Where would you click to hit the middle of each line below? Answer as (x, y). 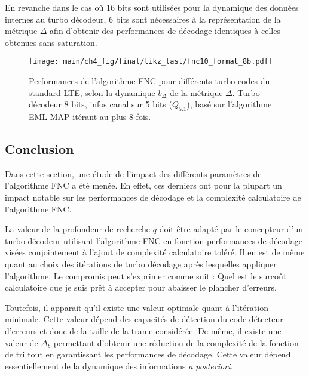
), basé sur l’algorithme (229, 104)
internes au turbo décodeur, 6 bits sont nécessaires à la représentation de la (143, 19)
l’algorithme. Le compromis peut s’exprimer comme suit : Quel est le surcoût (146, 275)
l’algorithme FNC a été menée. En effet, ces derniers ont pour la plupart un (143, 185)
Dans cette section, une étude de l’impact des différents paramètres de (133, 173)
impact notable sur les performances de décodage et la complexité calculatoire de (153, 197)
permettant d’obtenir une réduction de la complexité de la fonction (176, 342)
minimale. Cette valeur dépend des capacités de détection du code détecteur (144, 319)
